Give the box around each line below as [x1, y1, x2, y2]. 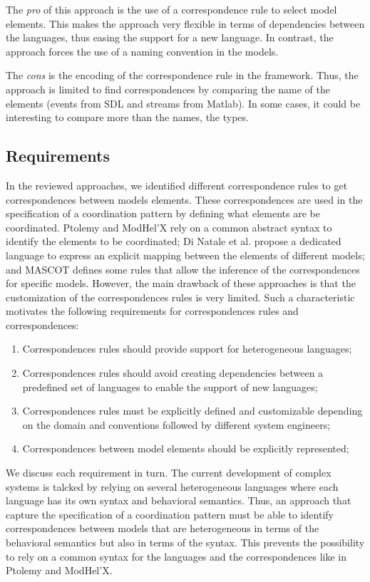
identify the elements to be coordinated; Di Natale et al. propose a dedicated [6, 234, 341, 249]
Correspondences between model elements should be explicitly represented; [22, 441, 349, 456]
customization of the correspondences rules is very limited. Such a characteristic [6, 289, 355, 304]
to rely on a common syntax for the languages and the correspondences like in [6, 549, 347, 563]
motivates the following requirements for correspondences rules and [6, 303, 299, 318]
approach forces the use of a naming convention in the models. [6, 43, 279, 58]
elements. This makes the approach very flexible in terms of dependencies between [6, 16, 365, 31]
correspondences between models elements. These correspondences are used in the [6, 192, 363, 207]
